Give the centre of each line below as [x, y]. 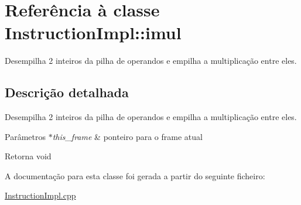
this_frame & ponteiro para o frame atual [127, 136]
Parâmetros [25, 136]
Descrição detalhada [67, 92]
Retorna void [28, 156]
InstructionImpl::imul [93, 33]
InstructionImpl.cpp [40, 195]
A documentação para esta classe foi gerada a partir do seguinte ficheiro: [135, 175]
